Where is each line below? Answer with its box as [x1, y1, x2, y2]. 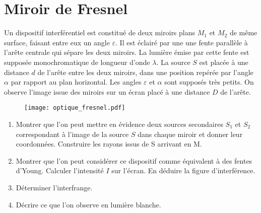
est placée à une [199, 56, 248, 67]
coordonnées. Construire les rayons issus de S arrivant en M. [16, 138, 202, 149]
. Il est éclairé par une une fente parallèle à [115, 37, 248, 47]
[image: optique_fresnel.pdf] [24, 104, 125, 112]
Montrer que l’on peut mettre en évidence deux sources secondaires [16, 118, 223, 129]
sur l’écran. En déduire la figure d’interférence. [111, 165, 255, 176]
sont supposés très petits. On [164, 77, 254, 87]
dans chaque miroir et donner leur [138, 128, 243, 139]
